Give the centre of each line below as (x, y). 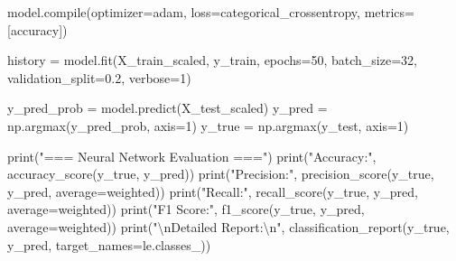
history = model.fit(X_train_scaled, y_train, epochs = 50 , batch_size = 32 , (212, 60)
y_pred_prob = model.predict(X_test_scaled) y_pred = (168, 108)
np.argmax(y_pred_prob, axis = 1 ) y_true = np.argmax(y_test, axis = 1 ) (208, 125)
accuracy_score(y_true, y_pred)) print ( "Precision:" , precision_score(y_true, (221, 174)
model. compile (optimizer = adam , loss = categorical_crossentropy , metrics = (211, 12)
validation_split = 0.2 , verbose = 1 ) (99, 77)
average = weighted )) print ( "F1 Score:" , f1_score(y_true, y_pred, (186, 209)
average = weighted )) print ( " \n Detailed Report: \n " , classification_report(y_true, (228, 226)
